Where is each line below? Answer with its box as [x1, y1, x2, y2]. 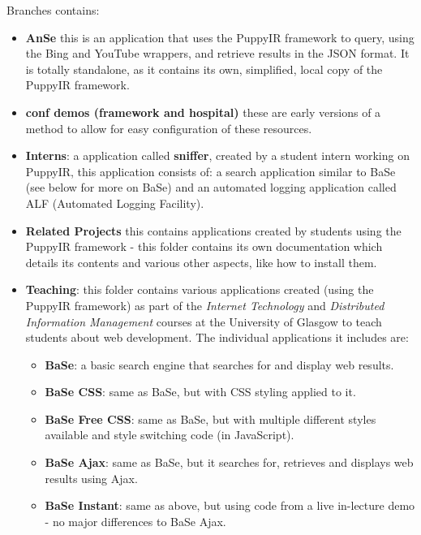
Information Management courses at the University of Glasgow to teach [25, 313, 382, 330]
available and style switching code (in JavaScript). [45, 426, 294, 443]
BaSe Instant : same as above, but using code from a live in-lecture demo [45, 497, 415, 514]
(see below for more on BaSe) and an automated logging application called [25, 179, 397, 196]
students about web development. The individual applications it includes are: [25, 329, 409, 346]
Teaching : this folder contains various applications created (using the [25, 281, 374, 298]
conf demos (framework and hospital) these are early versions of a [25, 103, 381, 120]
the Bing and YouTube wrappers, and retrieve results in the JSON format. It [25, 45, 410, 62]
